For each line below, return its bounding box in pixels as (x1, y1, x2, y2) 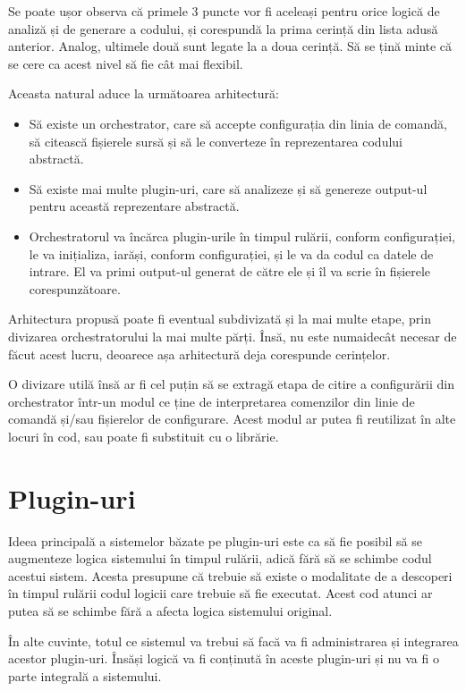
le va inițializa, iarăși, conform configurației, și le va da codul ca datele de (29, 244, 434, 263)
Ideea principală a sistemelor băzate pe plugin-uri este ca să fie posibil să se (8, 531, 422, 550)
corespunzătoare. (29, 279, 121, 298)
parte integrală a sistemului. (8, 666, 162, 685)
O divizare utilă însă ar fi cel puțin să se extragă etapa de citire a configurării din (8, 375, 455, 393)
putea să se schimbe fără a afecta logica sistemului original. (8, 601, 333, 619)
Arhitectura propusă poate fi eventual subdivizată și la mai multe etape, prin (8, 309, 431, 328)
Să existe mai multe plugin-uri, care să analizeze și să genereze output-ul (29, 179, 428, 198)
